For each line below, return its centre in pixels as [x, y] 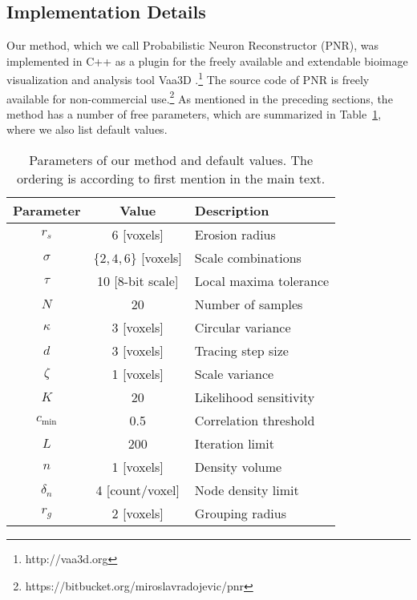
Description [232, 211]
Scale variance [234, 374]
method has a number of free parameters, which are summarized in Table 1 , [194, 113]
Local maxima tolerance [262, 281]
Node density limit [247, 490]
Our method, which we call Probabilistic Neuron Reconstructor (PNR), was [192, 45]
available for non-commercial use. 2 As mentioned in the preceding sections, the [200, 97]
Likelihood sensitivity [255, 397]
